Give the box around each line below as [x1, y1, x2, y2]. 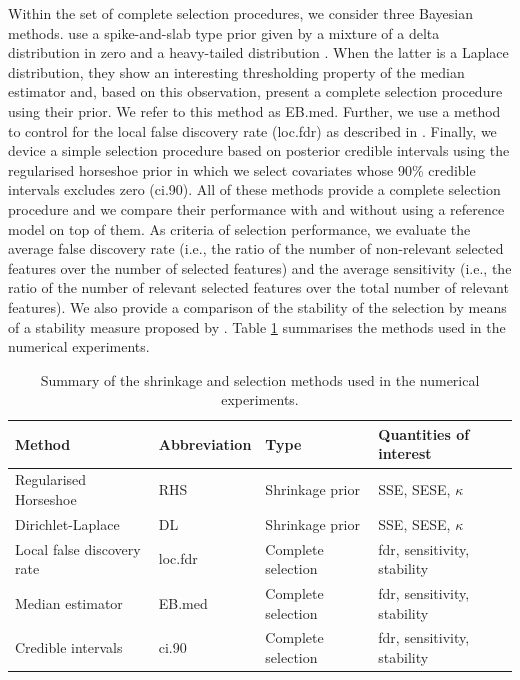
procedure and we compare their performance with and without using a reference [8, 198, 505, 219]
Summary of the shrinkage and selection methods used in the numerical [40, 369, 480, 390]
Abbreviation [158, 433, 252, 454]
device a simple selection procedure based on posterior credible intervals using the [8, 140, 510, 161]
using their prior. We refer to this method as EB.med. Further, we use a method [8, 100, 501, 121]
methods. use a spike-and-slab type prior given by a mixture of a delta [8, 22, 440, 43]
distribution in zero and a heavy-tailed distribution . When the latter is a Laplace [8, 42, 509, 63]
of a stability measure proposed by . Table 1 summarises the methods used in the [8, 316, 506, 337]
